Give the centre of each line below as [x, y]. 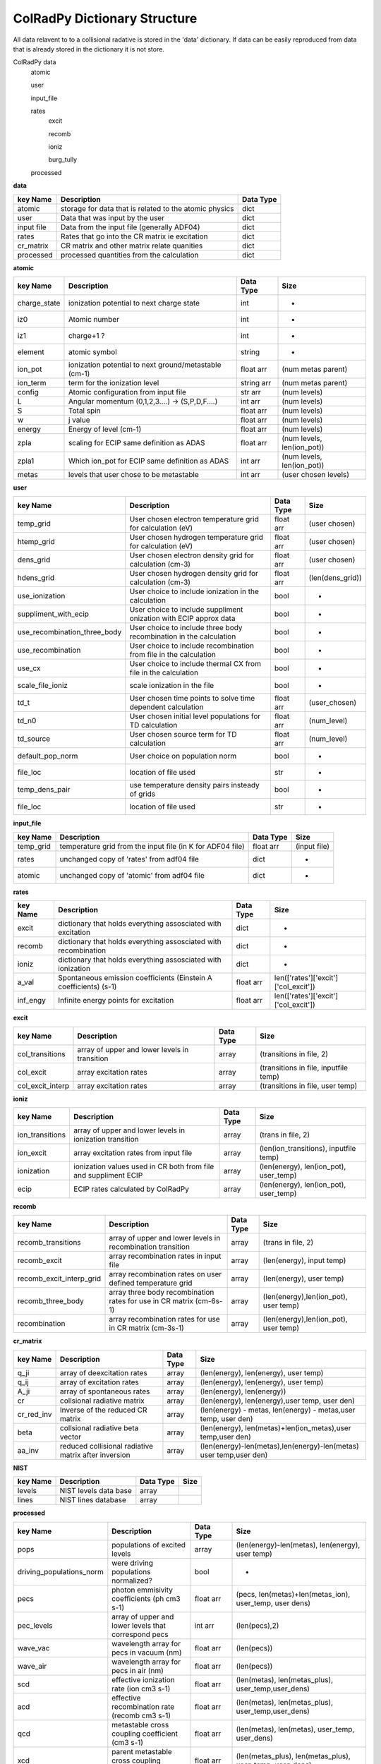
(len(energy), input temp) [304, 1261]
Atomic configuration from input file [127, 392]
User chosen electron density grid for [192, 555]
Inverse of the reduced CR [104, 1410]
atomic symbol [93, 352]
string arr [256, 383]
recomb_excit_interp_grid [59, 1279]
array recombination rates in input [165, 1256]
